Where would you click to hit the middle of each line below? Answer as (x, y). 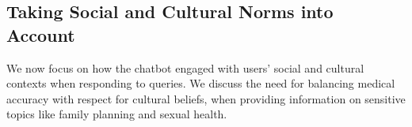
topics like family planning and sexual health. (117, 114)
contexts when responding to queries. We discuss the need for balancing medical (201, 83)
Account (41, 34)
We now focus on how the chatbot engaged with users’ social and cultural (185, 67)
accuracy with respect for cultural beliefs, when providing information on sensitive (206, 98)
